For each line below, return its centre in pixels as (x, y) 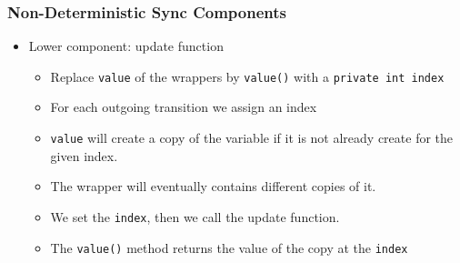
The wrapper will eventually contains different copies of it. (213, 186)
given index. (84, 155)
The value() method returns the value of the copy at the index (229, 247)
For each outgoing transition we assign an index (184, 107)
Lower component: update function (126, 46)
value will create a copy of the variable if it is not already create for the (252, 138)
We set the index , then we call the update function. (195, 216)
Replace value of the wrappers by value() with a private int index (247, 76)
